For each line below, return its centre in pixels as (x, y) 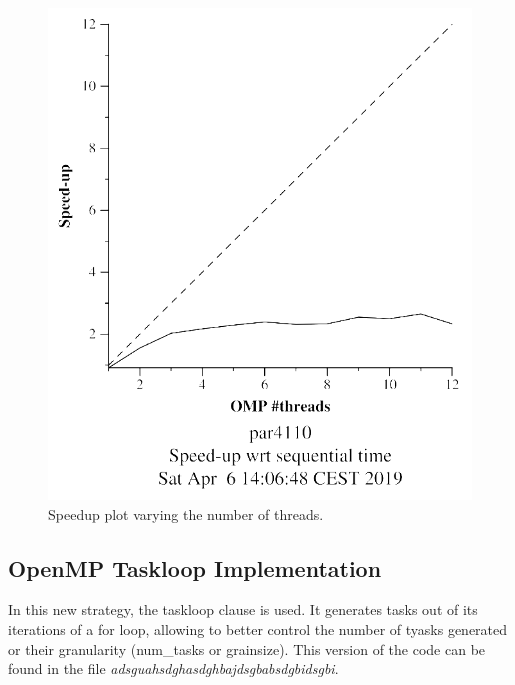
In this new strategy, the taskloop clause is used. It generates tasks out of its (243, 609)
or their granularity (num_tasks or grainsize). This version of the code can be (247, 648)
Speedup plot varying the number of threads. (186, 513)
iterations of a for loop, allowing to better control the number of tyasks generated (258, 628)
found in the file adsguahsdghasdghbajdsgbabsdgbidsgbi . (173, 668)
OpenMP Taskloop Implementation (195, 567)
